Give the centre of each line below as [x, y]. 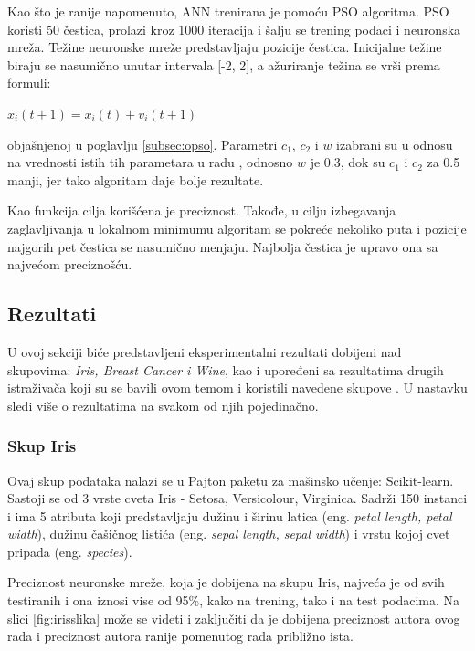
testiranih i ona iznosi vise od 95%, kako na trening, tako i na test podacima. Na [234, 600]
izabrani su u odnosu [395, 144]
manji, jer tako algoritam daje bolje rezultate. [136, 179]
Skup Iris [42, 446]
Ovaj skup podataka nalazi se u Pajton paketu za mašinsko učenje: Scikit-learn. [231, 480]
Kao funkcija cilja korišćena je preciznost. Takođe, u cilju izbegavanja [202, 210]
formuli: [29, 83]
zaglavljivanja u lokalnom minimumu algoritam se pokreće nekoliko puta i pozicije [237, 228]
